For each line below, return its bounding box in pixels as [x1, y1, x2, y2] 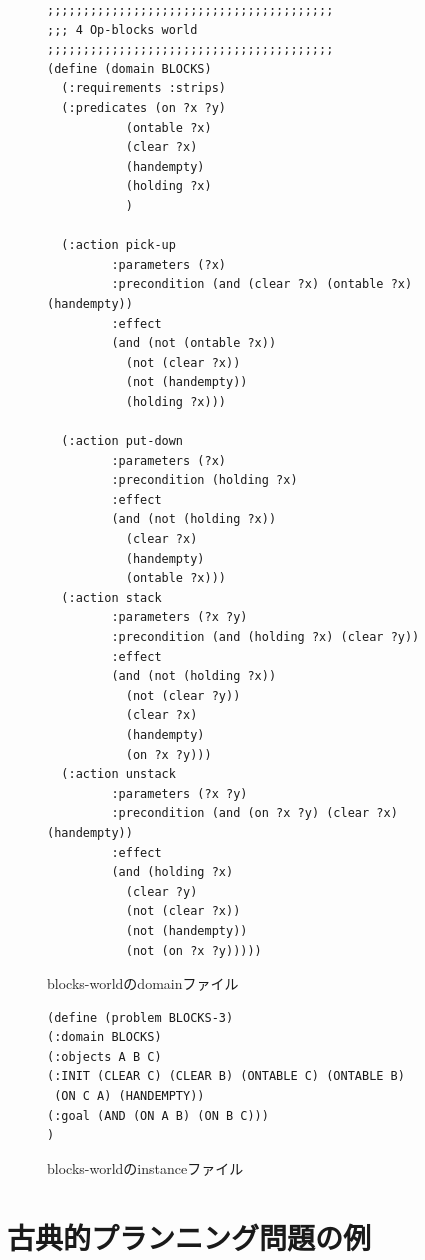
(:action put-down [61, 434, 184, 449]
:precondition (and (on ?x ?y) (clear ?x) [111, 806, 398, 821]
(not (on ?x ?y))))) [125, 943, 262, 958]
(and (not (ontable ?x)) [111, 336, 277, 351]
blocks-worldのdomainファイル [47, 973, 239, 994]
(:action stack [61, 590, 162, 605]
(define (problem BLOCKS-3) [47, 1010, 234, 1025]
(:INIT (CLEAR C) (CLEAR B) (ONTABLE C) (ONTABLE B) [47, 1069, 405, 1084]
